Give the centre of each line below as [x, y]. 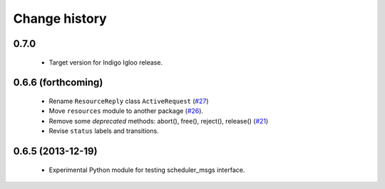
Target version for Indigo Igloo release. [106, 62]
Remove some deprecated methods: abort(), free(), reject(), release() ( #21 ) [159, 121]
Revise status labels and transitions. [104, 131]
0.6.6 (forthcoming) [58, 83]
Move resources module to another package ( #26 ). [126, 111]
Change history [60, 18]
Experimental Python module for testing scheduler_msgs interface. [147, 170]
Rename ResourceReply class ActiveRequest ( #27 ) [129, 101]
